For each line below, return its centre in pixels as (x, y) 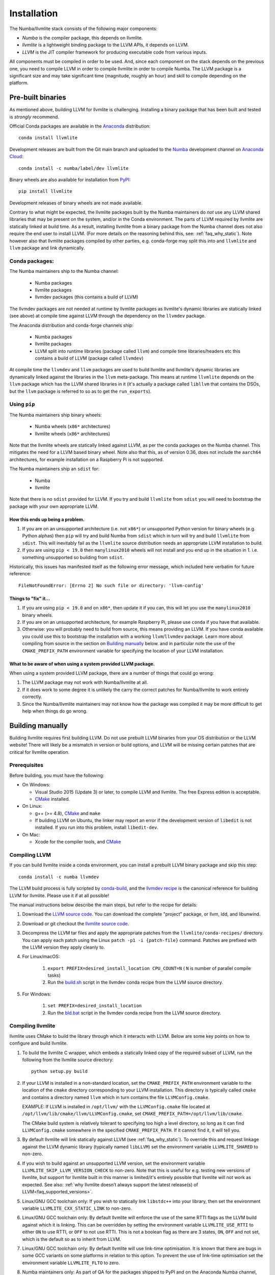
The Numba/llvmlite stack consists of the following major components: (84, 29)
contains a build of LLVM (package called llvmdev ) (89, 358)
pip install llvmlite (45, 192)
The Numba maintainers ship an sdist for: (54, 469)
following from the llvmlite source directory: (68, 1060)
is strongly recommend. (34, 117)
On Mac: (31, 834)
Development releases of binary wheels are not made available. (76, 203)
